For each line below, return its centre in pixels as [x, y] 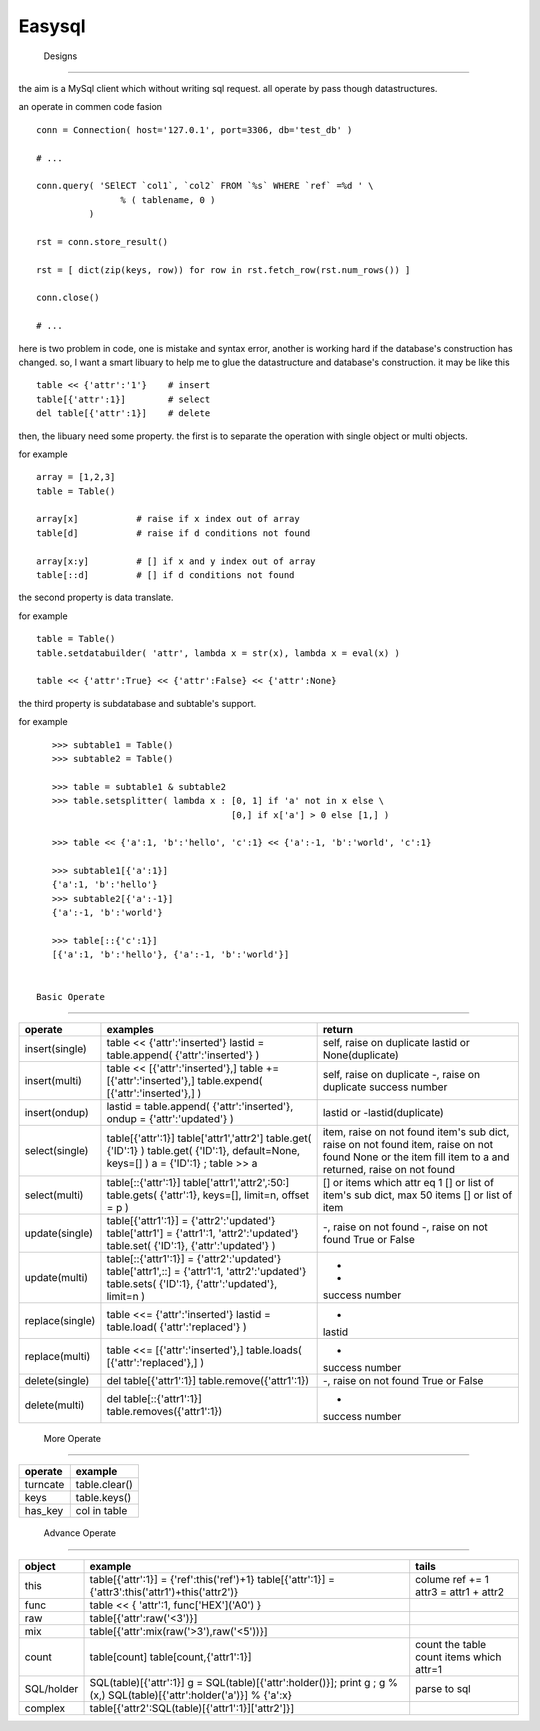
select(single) [56, 1150]
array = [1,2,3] [76, 477]
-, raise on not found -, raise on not [405, 1227]
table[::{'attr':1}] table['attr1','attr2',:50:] [198, 1182]
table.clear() [104, 1485]
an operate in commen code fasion [90, 107]
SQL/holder [51, 1688]
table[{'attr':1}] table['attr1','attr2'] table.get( [209, 1138]
